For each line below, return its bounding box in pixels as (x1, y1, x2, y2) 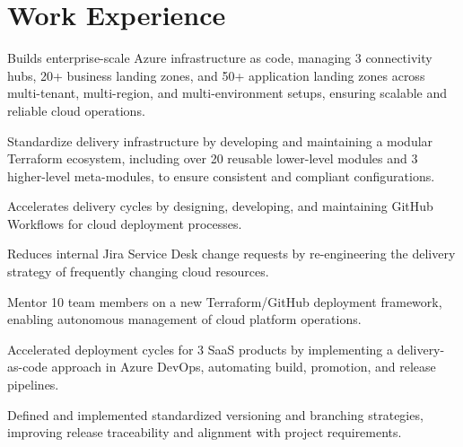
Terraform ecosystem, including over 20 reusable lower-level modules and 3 (7, 149, 418, 168)
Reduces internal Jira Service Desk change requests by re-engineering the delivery (7, 244, 456, 263)
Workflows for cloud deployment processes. (7, 214, 242, 232)
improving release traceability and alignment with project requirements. (7, 423, 402, 442)
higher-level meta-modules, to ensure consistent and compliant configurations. (7, 166, 435, 185)
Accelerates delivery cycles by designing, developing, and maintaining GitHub (7, 197, 433, 215)
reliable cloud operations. (7, 101, 145, 119)
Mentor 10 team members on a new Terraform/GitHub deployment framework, (7, 292, 442, 311)
